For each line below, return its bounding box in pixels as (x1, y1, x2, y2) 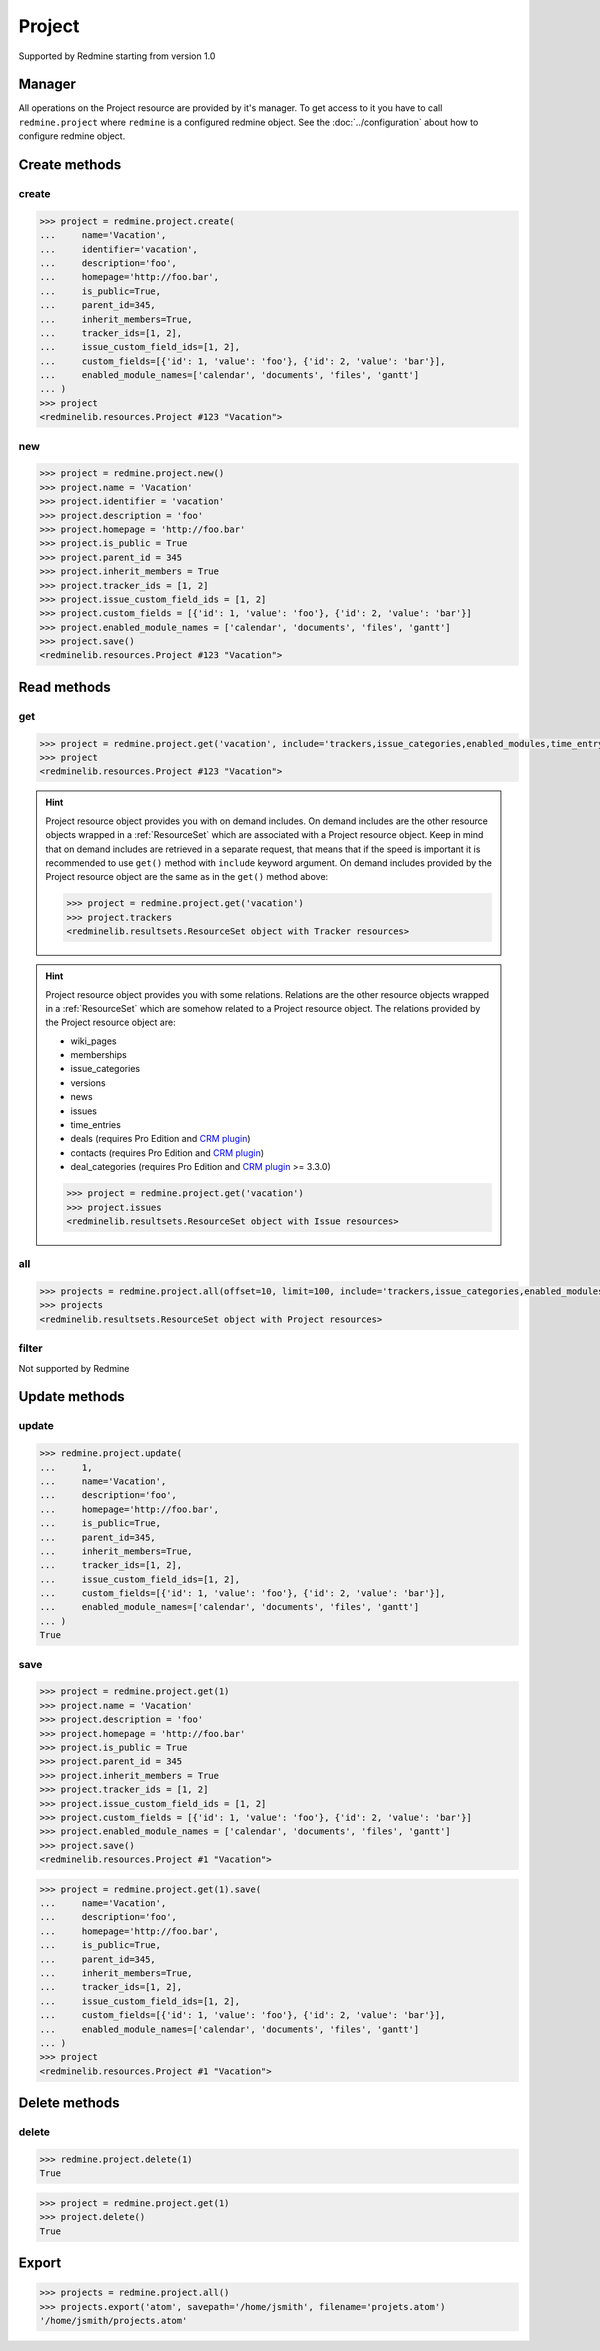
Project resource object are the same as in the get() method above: (45, 871, 329, 883)
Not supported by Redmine (18, 1362, 130, 1374)
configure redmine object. (18, 130, 126, 142)
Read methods (18, 678, 112, 695)
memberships (70, 1049, 127, 1061)
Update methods (18, 1388, 125, 1405)
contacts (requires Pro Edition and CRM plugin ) (70, 1146, 265, 1159)
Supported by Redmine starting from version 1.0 (18, 50, 216, 62)
